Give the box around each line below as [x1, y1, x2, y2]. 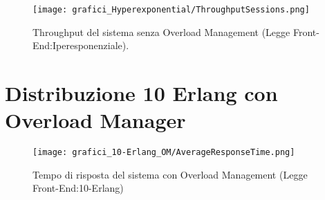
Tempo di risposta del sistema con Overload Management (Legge [32, 167, 308, 181]
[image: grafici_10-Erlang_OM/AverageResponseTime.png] [32, 147, 295, 158]
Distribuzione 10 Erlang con [5, 79, 278, 107]
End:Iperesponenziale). [32, 38, 129, 53]
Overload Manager [5, 106, 186, 134]
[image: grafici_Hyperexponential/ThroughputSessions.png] [32, 5, 310, 15]
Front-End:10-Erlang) [32, 181, 124, 195]
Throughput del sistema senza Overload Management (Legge [32, 24, 290, 39]
